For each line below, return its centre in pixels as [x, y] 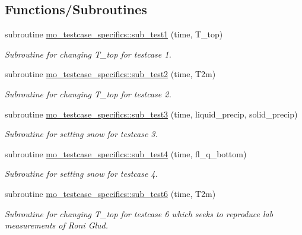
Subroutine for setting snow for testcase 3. [81, 134]
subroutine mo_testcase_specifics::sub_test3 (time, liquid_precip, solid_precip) [151, 114]
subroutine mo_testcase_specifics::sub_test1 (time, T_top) [114, 34]
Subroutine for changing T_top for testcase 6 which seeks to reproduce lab [139, 213]
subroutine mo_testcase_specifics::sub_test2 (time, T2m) [110, 74]
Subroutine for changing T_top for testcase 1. [88, 54]
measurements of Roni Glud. [57, 225]
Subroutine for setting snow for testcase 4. [81, 174]
